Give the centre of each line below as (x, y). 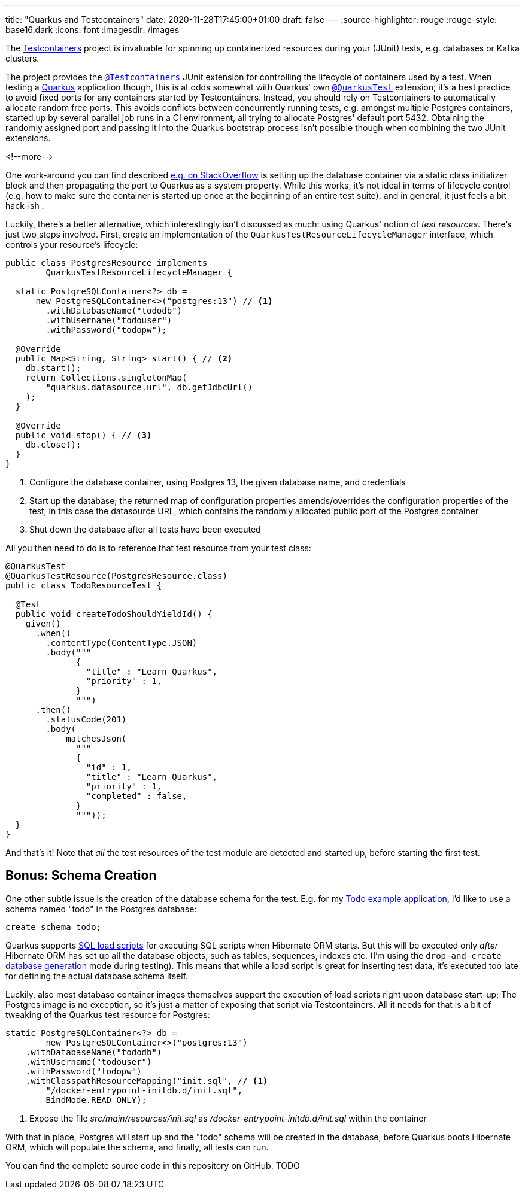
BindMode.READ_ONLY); (96, 1100)
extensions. (28, 138)
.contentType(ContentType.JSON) (122, 643)
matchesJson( (96, 739)
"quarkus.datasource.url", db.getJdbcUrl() (149, 387)
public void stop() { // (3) (84, 435)
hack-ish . (25, 206)
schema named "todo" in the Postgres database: (101, 909)
